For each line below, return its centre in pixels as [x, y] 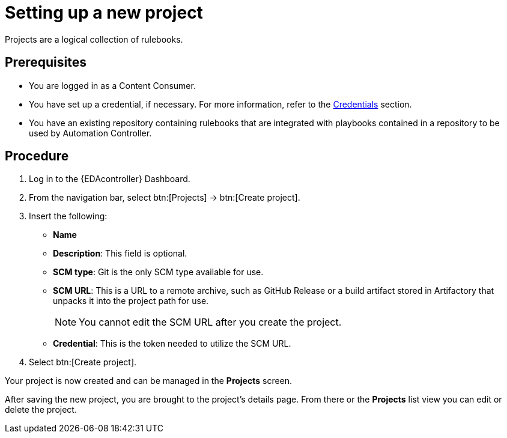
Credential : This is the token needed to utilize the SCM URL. [172, 344]
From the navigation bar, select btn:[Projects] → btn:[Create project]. [165, 198]
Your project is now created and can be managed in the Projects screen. [149, 381]
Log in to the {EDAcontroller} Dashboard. [110, 179]
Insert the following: [68, 216]
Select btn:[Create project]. [83, 362]
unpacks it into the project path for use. [131, 301]
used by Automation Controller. [90, 133]
